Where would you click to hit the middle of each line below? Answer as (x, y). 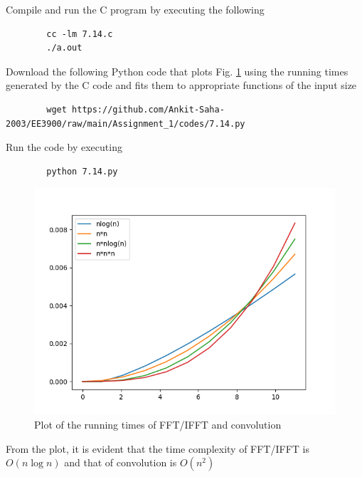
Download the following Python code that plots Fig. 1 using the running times (177, 71)
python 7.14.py (82, 171)
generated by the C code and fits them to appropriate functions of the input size (181, 85)
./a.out (64, 48)
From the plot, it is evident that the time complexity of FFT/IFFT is (158, 448)
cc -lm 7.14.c (80, 34)
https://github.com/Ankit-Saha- (148, 109)
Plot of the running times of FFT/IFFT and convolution (158, 424)
